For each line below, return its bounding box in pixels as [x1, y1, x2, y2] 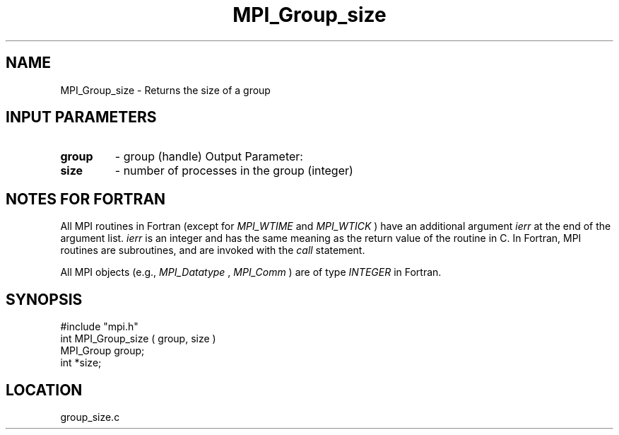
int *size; [60, 356, 102, 369]
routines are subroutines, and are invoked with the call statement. [60, 244, 365, 257]
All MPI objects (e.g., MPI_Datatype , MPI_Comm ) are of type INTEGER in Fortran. [60, 266, 442, 279]
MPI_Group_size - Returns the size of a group [60, 83, 271, 96]
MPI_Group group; [60, 344, 145, 357]
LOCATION [6, 381, 83, 399]
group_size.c [60, 410, 120, 423]
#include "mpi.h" [60, 320, 138, 333]
